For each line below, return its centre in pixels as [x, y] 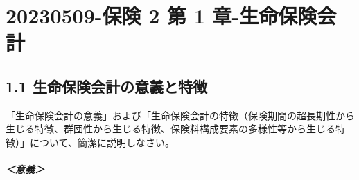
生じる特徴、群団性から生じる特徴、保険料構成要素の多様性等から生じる [170, 129]
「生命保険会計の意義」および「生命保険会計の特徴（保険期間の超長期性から [180, 115]
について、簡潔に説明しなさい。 [102, 142]
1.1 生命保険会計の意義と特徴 [106, 86]
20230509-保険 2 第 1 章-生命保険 [161, 16]
